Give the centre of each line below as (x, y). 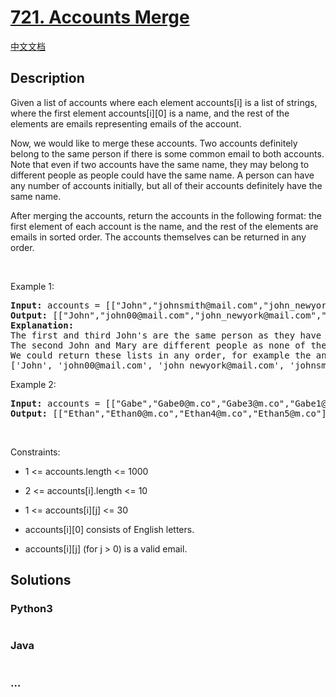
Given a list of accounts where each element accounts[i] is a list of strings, (164, 102)
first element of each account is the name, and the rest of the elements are (164, 226)
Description (47, 78)
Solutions (41, 580)
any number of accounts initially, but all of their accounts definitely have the (166, 185)
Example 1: (32, 286)
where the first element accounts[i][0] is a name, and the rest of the (150, 113)
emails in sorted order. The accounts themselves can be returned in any (158, 237)
